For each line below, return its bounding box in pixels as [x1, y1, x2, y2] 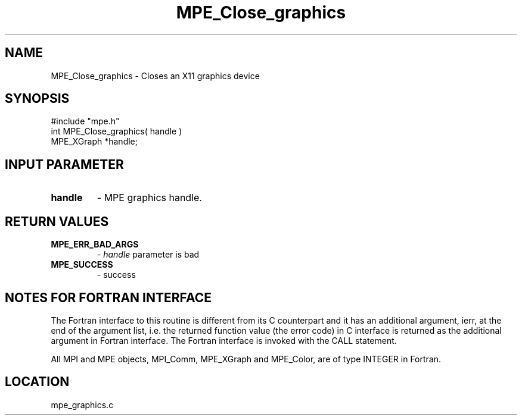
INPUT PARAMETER [5, 156, 124, 172]
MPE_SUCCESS [51, 259, 113, 270]
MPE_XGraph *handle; [51, 136, 138, 147]
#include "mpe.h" [51, 116, 120, 127]
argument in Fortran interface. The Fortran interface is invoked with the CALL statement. [51, 335, 397, 346]
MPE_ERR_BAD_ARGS [51, 239, 139, 250]
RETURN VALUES [5, 214, 109, 229]
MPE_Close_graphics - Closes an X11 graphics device [51, 70, 260, 81]
